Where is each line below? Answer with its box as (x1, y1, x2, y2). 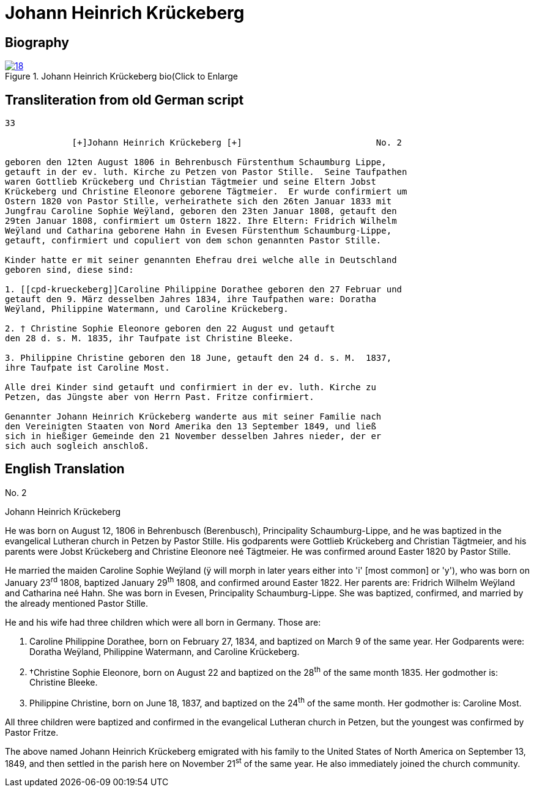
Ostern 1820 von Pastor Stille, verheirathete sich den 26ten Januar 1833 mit (5, 196, 392, 207)
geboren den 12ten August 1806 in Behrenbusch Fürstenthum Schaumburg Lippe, (5, 157, 387, 168)
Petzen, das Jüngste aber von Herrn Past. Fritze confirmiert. (5, 392, 314, 402)
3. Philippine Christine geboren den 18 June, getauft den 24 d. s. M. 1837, (5, 353, 392, 363)
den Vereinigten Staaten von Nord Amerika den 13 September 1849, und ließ (5, 421, 376, 432)
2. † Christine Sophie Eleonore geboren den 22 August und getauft (5, 324, 335, 334)
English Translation (5, 461, 125, 477)
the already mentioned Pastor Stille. (5, 598, 149, 609)
